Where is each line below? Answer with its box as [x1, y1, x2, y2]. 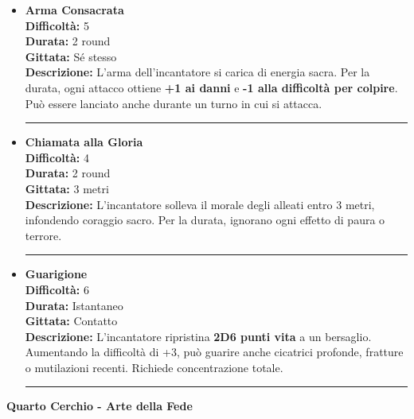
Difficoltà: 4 [25, 149, 89, 165]
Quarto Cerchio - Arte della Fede [6, 398, 193, 414]
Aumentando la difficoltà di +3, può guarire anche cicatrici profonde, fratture [25, 343, 404, 360]
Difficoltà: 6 [25, 281, 89, 297]
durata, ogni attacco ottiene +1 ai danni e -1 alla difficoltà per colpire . [25, 79, 398, 95]
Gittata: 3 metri [25, 180, 109, 196]
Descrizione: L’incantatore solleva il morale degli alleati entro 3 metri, [25, 196, 375, 212]
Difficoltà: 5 [25, 17, 89, 33]
